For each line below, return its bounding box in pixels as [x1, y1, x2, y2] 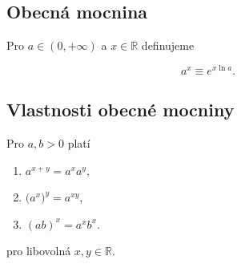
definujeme [141, 37, 195, 54]
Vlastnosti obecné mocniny [6, 97, 235, 122]
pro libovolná [6, 242, 71, 259]
